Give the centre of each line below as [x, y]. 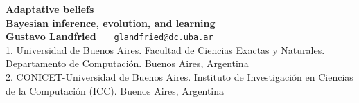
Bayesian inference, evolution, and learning [111, 22]
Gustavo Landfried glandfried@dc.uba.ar [110, 36]
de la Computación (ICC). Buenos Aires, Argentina [115, 90]
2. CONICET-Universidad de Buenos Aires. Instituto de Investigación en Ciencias [179, 77]
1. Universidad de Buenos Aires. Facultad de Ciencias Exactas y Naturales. [165, 49]
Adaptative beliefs [50, 9]
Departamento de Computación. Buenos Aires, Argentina [127, 63]
